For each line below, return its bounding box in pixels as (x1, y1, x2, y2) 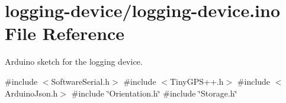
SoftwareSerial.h (51, 75, 110, 87)
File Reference (5, 21, 125, 45)
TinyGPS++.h (169, 75, 224, 87)
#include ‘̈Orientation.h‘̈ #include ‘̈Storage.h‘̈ (71, 87, 237, 99)
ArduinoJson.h (5, 87, 58, 99)
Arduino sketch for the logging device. (5, 55, 143, 68)
